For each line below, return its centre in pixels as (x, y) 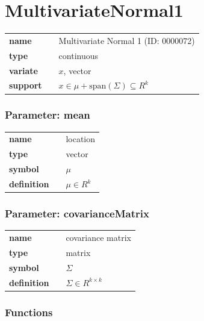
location (81, 139)
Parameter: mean (48, 115)
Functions (29, 312)
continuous (79, 55)
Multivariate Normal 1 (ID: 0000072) (127, 40)
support (26, 85)
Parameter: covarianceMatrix (77, 213)
